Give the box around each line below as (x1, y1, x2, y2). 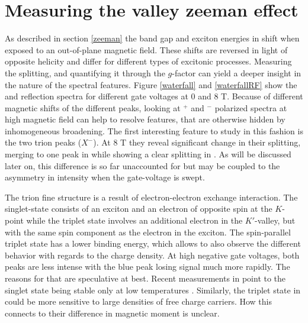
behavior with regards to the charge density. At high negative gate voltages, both (5, 248, 300, 261)
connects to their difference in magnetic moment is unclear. (5, 306, 220, 319)
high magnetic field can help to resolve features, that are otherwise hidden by (5, 113, 285, 125)
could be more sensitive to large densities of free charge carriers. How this (5, 295, 272, 308)
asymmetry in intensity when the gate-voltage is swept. (5, 171, 205, 183)
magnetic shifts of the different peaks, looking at (5, 101, 181, 114)
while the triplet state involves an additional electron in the (26, 214, 243, 227)
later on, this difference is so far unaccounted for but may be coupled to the (5, 159, 280, 172)
